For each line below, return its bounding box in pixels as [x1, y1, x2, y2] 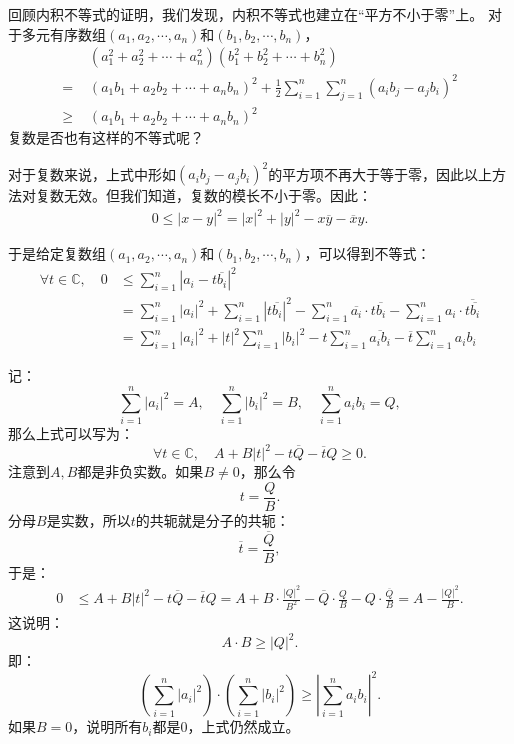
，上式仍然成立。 [187, 716, 300, 737]
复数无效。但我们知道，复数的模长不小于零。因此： [35, 185, 372, 206]
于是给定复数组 [8, 243, 106, 264]
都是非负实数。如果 [77, 461, 204, 482]
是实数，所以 [46, 509, 131, 530]
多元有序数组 [21, 23, 106, 44]
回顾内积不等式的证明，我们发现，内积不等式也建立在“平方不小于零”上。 [8, 4, 484, 24]
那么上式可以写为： [8, 423, 134, 443]
